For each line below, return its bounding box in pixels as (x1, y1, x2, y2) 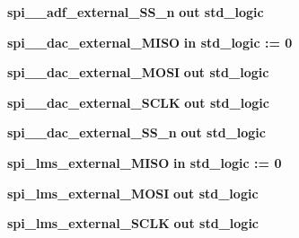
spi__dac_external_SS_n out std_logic (7, 123, 266, 142)
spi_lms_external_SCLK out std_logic (7, 214, 259, 233)
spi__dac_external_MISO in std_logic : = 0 (7, 32, 293, 51)
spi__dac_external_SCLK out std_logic (7, 93, 269, 111)
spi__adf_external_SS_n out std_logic (7, 3, 264, 21)
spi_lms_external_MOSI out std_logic (7, 183, 259, 202)
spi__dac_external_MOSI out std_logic (7, 63, 269, 82)
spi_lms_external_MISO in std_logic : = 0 (7, 153, 282, 172)
